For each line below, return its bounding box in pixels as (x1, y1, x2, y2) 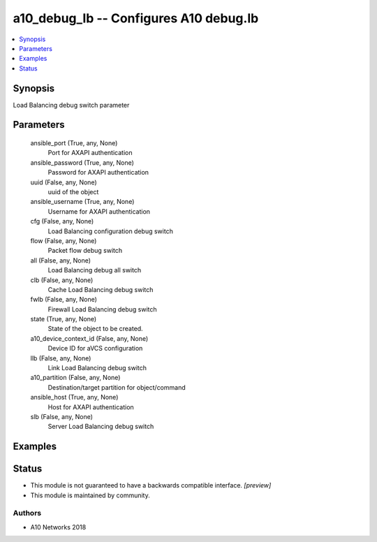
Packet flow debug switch (47, 247, 123, 255)
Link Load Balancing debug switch (47, 364, 147, 372)
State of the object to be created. (47, 325, 143, 333)
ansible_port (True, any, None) (30, 139, 118, 147)
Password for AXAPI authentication (47, 168, 149, 177)
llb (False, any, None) (30, 353, 91, 362)
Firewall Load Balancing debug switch (47, 305, 157, 314)
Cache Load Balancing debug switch (47, 285, 154, 293)
